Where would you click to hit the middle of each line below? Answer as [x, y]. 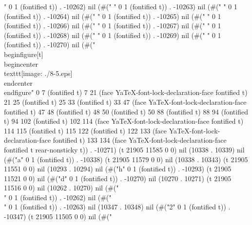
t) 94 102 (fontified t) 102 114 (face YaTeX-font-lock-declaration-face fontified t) [124, 121]
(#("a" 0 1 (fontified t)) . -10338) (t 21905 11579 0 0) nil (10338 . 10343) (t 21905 [126, 159]
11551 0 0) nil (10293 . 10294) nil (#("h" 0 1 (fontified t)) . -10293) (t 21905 [118, 169]
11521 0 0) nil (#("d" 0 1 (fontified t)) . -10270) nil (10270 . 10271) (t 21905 [118, 178]
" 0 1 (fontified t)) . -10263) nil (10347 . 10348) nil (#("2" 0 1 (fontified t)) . [117, 207]
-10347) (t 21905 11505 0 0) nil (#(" [58, 216]
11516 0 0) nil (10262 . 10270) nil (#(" [61, 188]
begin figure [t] [24, 54]
